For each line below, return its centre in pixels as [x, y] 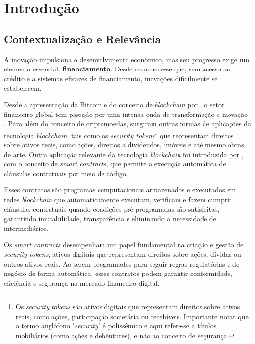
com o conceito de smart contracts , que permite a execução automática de [115, 164]
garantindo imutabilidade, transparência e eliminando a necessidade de [110, 218]
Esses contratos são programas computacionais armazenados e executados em [120, 190]
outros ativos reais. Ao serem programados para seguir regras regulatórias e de [122, 264]
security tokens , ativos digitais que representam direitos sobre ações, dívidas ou [123, 254]
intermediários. [26, 228]
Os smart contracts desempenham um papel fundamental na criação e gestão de [124, 244]
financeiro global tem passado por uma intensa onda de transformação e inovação [126, 114]
